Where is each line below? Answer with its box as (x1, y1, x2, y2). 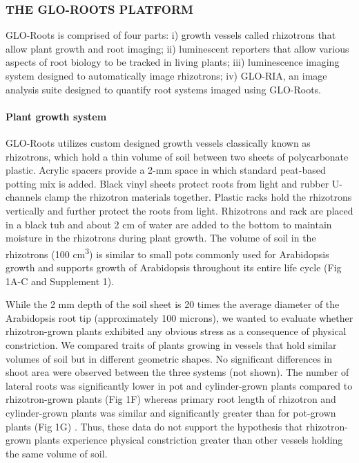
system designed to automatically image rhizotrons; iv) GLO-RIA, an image (6, 69, 327, 82)
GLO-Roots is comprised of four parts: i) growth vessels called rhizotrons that (6, 28, 336, 42)
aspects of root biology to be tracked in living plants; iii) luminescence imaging (6, 55, 340, 69)
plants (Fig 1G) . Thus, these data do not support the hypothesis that (6, 419, 303, 433)
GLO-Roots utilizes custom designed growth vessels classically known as (6, 135, 311, 149)
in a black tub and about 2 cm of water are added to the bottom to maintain (6, 217, 332, 231)
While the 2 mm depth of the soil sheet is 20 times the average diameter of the (6, 297, 340, 311)
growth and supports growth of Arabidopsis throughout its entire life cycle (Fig (6, 260, 342, 274)
